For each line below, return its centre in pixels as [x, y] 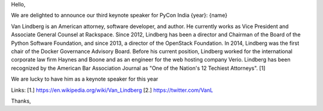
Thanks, [21, 101]
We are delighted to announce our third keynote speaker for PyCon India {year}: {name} [119, 16]
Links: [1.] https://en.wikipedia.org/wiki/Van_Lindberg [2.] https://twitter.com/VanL [112, 90]
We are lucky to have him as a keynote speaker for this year [85, 79]
